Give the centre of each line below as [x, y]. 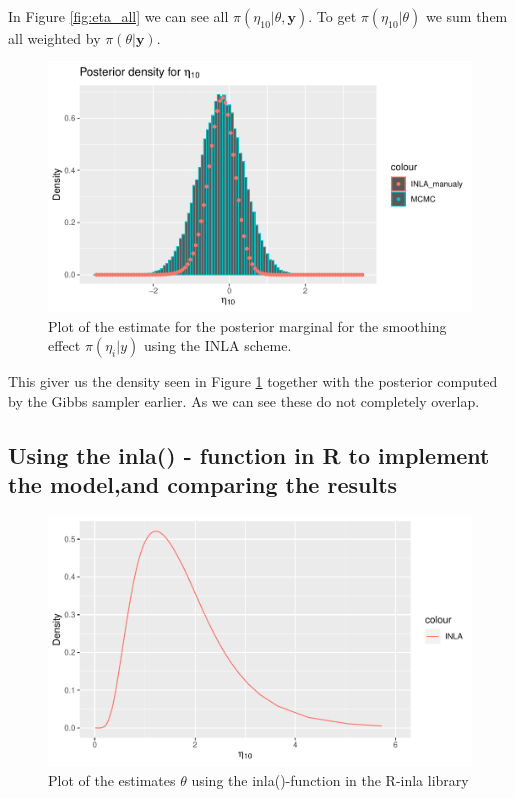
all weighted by [54, 38]
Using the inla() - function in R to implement [249, 454]
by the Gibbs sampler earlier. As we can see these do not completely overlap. [244, 400]
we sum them [466, 16]
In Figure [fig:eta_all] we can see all [118, 16]
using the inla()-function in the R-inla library [330, 779]
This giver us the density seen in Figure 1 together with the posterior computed [253, 381]
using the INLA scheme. [217, 345]
